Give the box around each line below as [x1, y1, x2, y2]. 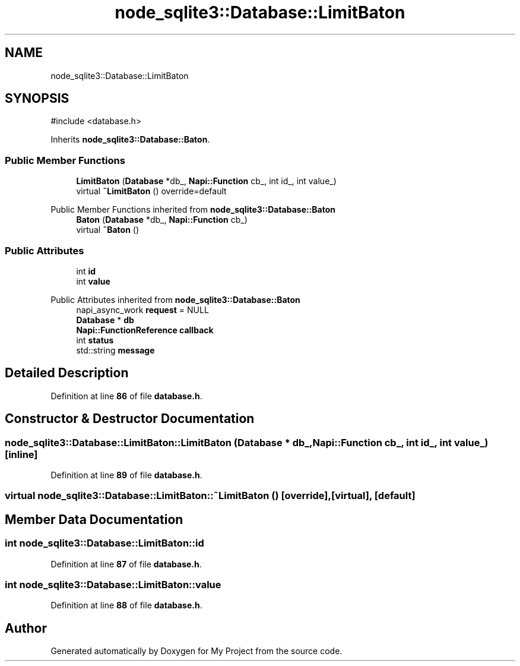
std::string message [76, 345, 155, 355]
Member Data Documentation [5, 512, 183, 527]
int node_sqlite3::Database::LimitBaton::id [5, 537, 204, 550]
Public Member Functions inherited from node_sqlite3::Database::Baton [50, 204, 336, 215]
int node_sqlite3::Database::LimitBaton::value [5, 578, 221, 591]
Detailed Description [5, 365, 129, 381]
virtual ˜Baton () [76, 225, 139, 235]
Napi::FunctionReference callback [76, 324, 214, 335]
